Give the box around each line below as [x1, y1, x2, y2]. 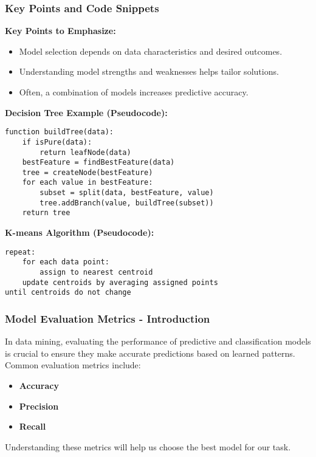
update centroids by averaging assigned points [22, 278, 218, 287]
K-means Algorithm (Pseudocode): [5, 226, 154, 239]
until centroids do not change [5, 288, 131, 297]
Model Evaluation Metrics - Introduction [5, 311, 210, 326]
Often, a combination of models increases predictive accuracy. [19, 86, 249, 98]
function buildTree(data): [5, 128, 114, 137]
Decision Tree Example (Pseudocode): [5, 106, 168, 119]
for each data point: [22, 258, 109, 267]
